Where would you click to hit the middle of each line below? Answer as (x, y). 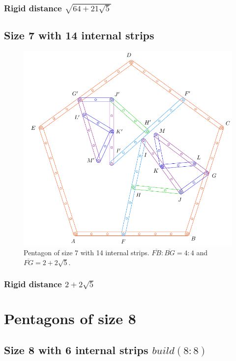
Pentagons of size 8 (70, 318)
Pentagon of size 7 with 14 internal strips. (87, 253)
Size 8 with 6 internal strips (76, 349)
